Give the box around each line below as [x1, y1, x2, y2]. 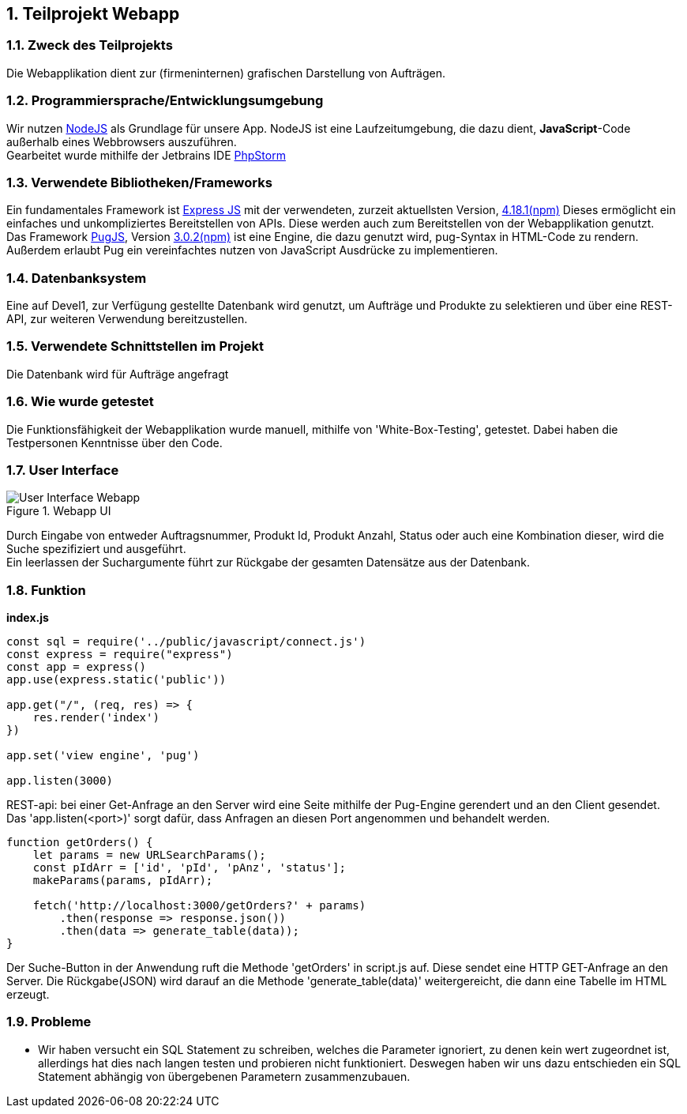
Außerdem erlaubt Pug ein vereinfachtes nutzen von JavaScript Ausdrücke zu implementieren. [6, 243, 498, 258]
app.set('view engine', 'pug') [6, 749, 200, 762]
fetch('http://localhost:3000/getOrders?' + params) [32, 899, 366, 913]
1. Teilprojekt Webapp [6, 4, 180, 24]
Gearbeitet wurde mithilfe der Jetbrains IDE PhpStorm [6, 148, 286, 162]
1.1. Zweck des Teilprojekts [6, 37, 173, 54]
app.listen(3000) [6, 774, 113, 788]
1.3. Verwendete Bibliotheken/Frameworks [6, 174, 272, 190]
